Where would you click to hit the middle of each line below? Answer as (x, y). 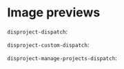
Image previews (54, 13)
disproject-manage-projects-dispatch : (62, 58)
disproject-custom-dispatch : (48, 44)
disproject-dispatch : (38, 31)
